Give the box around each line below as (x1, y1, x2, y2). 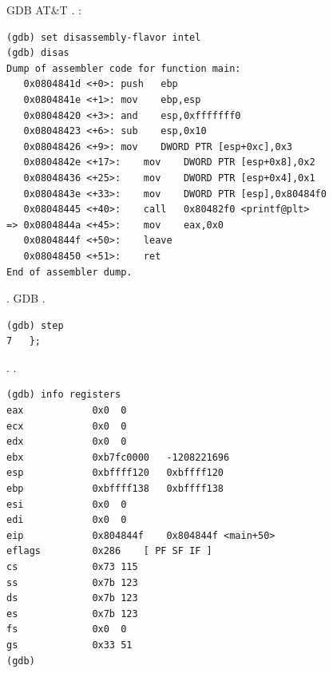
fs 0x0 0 (6, 624, 127, 635)
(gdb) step (6, 319, 64, 331)
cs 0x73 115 (6, 561, 138, 572)
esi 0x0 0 (6, 498, 127, 510)
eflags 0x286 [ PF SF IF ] (6, 545, 212, 557)
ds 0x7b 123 (6, 592, 138, 604)
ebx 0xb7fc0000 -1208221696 (6, 451, 230, 463)
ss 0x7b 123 (6, 576, 138, 588)
